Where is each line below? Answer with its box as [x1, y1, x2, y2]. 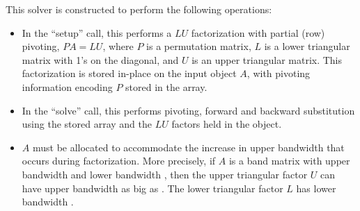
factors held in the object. [171, 117, 282, 131]
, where [102, 39, 134, 53]
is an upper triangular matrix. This [191, 52, 343, 67]
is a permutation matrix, [146, 39, 251, 53]
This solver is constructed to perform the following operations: [6, 2, 272, 16]
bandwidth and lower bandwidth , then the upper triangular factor [22, 167, 308, 181]
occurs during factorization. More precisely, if [22, 153, 216, 168]
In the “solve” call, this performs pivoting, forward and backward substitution [22, 103, 355, 117]
